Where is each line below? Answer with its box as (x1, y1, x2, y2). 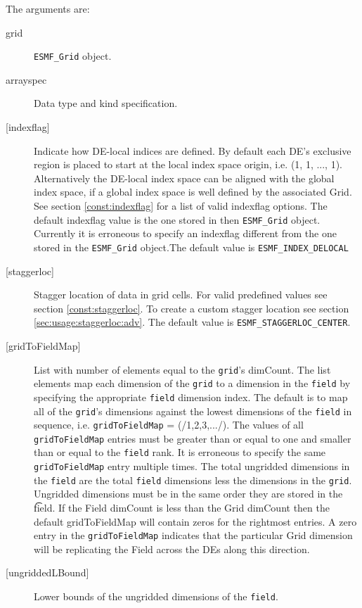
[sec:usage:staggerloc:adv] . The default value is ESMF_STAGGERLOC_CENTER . (34, 315, 351, 329)
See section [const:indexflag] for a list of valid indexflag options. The (34, 198, 328, 213)
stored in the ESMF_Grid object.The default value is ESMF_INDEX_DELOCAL (34, 239, 349, 254)
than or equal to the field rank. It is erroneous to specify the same (34, 445, 326, 460)
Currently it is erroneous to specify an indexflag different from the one (34, 226, 337, 241)
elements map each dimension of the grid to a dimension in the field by (34, 376, 351, 391)
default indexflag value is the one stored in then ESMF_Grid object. (34, 212, 321, 227)
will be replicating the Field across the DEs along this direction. (34, 541, 310, 556)
